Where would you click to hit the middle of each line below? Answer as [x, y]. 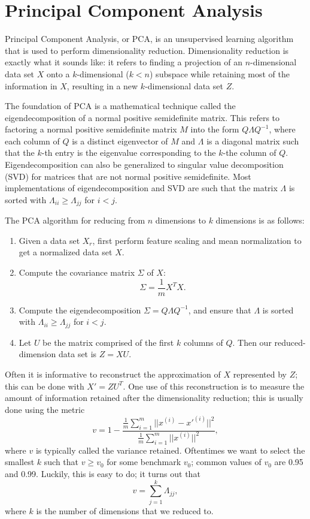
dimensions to [180, 220]
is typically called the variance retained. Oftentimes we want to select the [170, 450]
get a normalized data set [66, 252]
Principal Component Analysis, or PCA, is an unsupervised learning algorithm [149, 39]
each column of [32, 141]
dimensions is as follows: [260, 220]
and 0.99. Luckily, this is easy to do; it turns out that [103, 473]
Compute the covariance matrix [77, 272]
